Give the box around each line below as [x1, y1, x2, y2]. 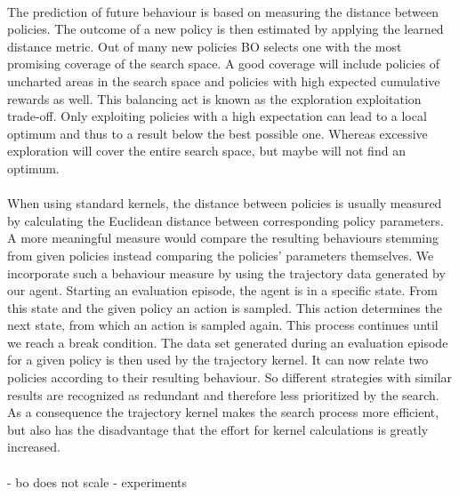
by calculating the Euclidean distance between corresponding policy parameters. [7, 211, 444, 229]
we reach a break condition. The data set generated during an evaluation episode [7, 333, 448, 351]
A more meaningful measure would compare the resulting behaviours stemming [7, 228, 439, 247]
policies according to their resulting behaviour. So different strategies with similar [7, 368, 453, 387]
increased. [7, 437, 61, 456]
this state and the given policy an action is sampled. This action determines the [7, 298, 442, 317]
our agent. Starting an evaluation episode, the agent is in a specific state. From [7, 281, 439, 300]
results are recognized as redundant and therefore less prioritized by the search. [7, 385, 439, 404]
